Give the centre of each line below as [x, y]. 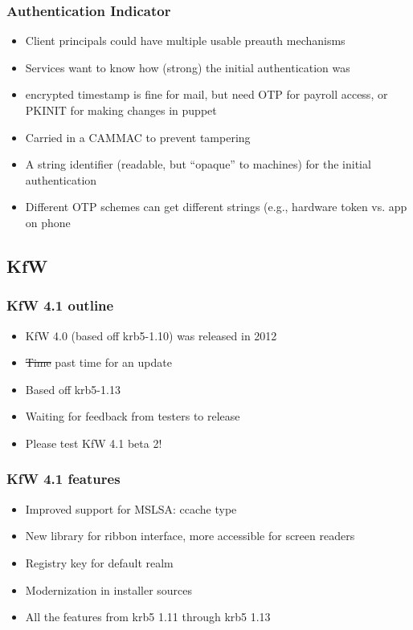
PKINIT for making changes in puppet [121, 110]
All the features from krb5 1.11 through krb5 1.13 [148, 617]
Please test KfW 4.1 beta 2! [94, 443]
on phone [48, 222]
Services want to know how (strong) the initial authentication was [188, 67]
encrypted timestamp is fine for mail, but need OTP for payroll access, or [206, 94]
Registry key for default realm [99, 562]
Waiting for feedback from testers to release [133, 416]
